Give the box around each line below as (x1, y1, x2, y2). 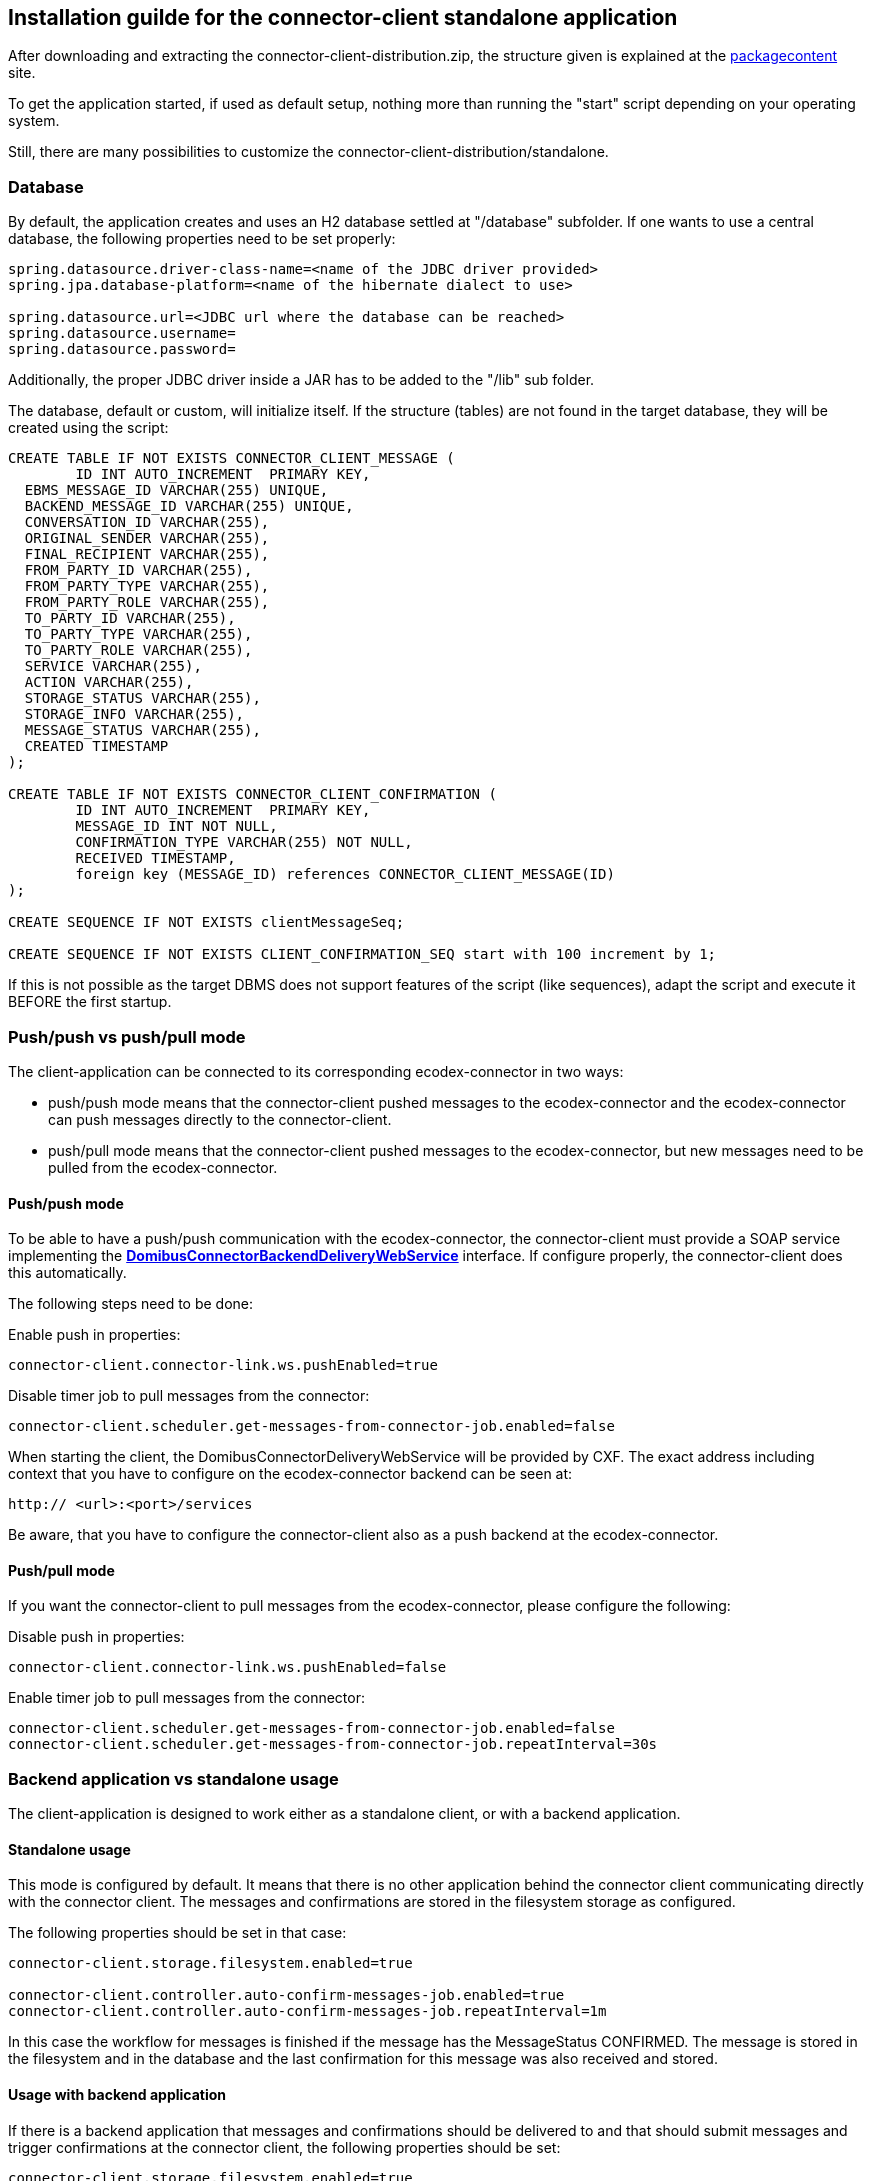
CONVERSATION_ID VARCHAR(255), (24, 514, 270, 531)
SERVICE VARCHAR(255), (24, 658, 202, 675)
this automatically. (8, 1264, 127, 1282)
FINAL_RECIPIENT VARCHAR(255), (24, 546, 270, 563)
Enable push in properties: (8, 1326, 181, 1344)
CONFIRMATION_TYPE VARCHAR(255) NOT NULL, (75, 834, 413, 851)
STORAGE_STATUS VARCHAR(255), (24, 690, 261, 707)
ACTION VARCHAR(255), (24, 674, 194, 691)
